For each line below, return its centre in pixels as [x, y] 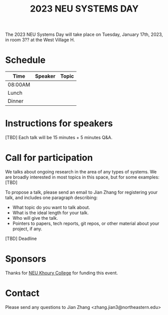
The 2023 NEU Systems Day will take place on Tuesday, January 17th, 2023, [84, 35]
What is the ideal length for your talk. [51, 213]
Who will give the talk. [35, 218]
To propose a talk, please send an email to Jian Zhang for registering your [81, 192]
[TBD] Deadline [21, 238]
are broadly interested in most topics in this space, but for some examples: [82, 177]
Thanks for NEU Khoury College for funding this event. [62, 273]
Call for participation [49, 158]
